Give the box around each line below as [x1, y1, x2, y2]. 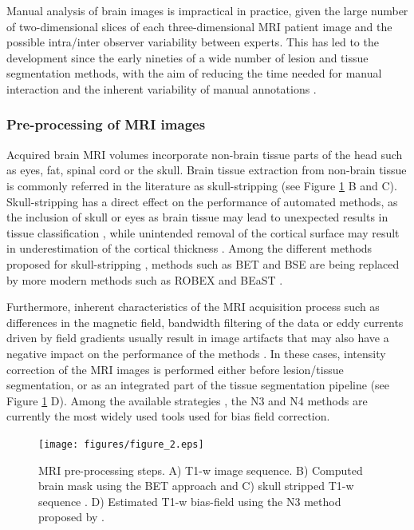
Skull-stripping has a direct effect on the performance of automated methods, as [6, 193, 398, 209]
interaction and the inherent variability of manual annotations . [6, 80, 317, 97]
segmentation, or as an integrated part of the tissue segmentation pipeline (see [6, 377, 390, 393]
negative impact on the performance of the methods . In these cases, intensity [6, 345, 386, 361]
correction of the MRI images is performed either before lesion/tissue [6, 361, 344, 377]
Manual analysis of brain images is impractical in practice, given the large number [6, 2, 408, 18]
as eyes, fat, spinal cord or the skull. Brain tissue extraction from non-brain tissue [6, 161, 407, 178]
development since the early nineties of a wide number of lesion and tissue [6, 49, 369, 66]
